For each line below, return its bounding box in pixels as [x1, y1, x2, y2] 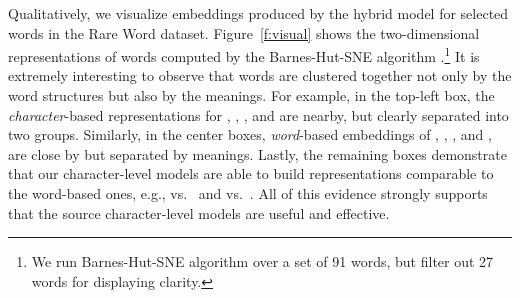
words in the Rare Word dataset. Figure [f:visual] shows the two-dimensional [8, 22, 480, 43]
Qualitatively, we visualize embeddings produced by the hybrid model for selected [8, 3, 509, 23]
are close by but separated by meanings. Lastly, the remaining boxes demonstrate [8, 143, 507, 164]
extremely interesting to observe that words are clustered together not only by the [8, 65, 512, 86]
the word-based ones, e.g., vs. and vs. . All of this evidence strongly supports [8, 183, 488, 203]
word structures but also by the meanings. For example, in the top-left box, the [8, 85, 495, 106]
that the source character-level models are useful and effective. [8, 202, 390, 223]
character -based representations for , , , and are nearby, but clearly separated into [8, 104, 509, 125]
